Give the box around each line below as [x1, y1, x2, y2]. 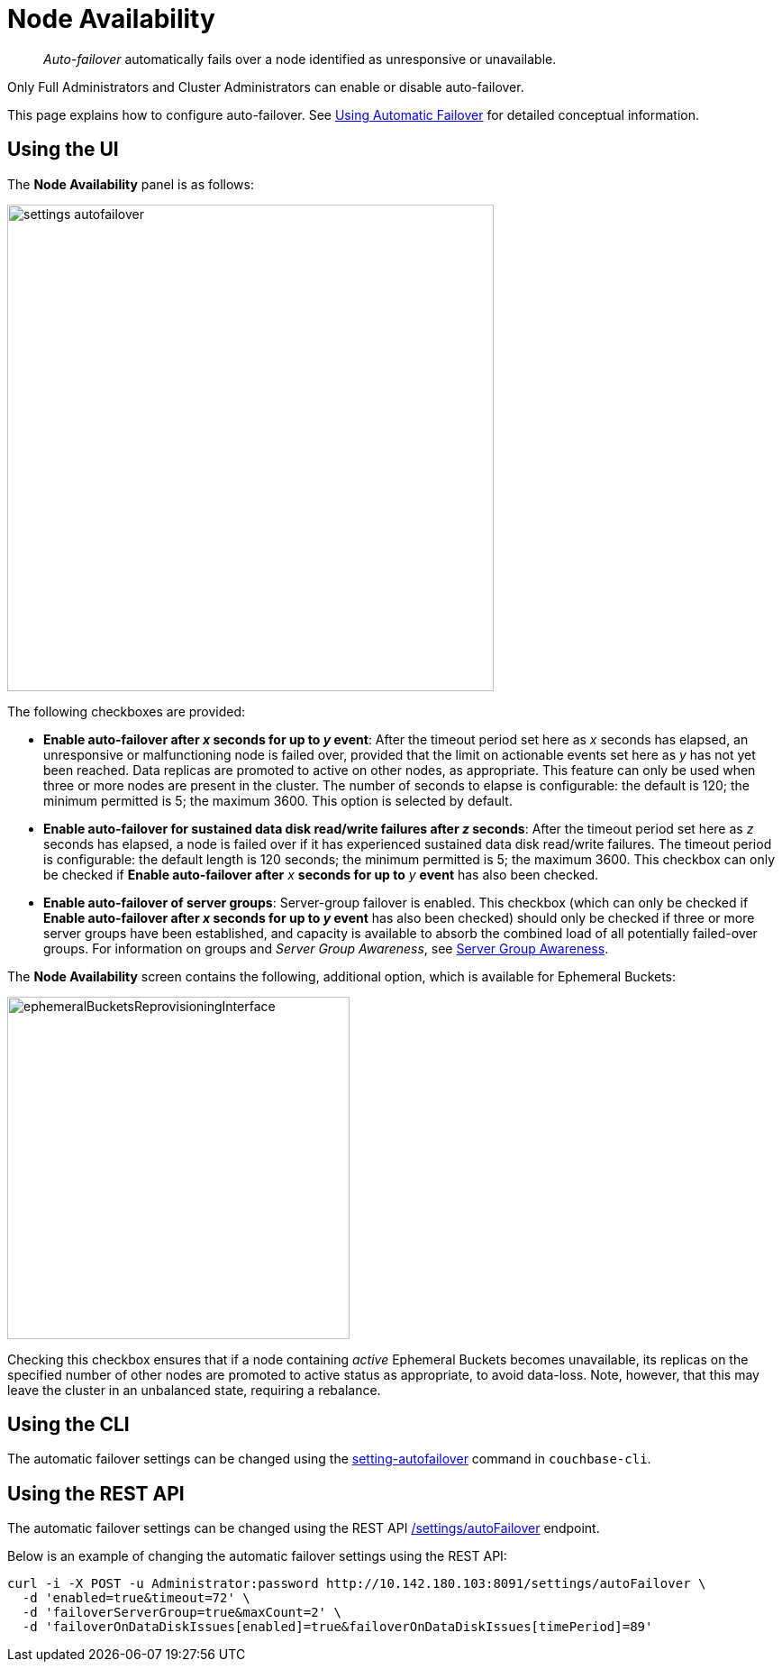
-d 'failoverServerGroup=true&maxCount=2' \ [22, 1605, 341, 1620]
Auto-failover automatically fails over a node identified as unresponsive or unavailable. [43, 50, 557, 67]
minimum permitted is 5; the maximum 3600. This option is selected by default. [43, 792, 513, 808]
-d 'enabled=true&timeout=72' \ [22, 1591, 250, 1606]
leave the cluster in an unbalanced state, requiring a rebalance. [7, 1382, 381, 1398]
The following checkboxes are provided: [7, 703, 246, 719]
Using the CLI [7, 1413, 130, 1436]
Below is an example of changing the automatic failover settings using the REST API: [7, 1548, 507, 1564]
